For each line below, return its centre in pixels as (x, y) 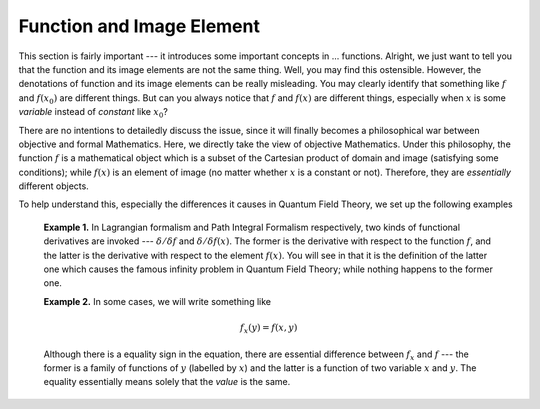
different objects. (53, 186)
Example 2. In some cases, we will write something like (157, 301)
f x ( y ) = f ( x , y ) (269, 328)
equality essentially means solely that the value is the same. (167, 382)
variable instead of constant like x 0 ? (93, 113)
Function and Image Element (139, 26)
